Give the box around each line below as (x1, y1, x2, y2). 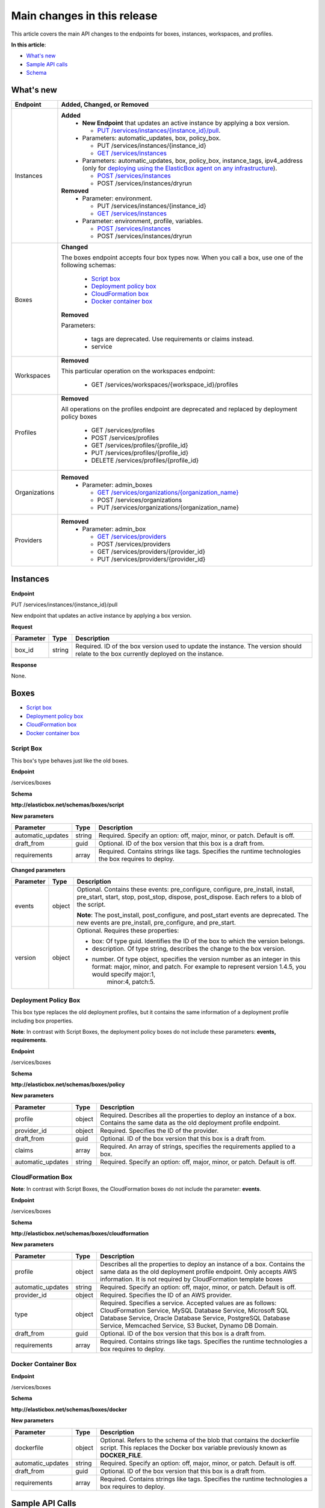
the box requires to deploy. (98, 855, 175, 863)
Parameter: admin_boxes (82, 481, 153, 489)
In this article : (11, 41, 46, 48)
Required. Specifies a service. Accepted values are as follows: (100, 1299, 277, 1307)
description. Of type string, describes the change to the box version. (91, 945, 286, 953)
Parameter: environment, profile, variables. (82, 217, 203, 226)
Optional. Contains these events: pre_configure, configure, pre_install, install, (76, 885, 295, 894)
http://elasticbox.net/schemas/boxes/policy (11, 1080, 125, 1088)
